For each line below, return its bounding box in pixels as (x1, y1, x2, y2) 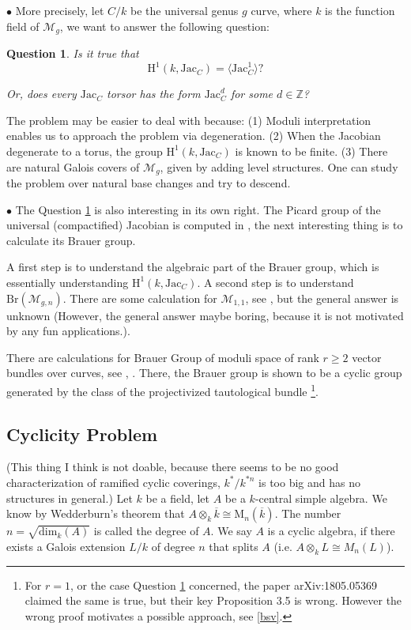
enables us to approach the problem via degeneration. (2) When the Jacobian (6, 127, 381, 144)
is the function (325, 2, 395, 18)
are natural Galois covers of (6, 158, 140, 175)
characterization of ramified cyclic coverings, (6, 473, 221, 490)
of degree (151, 538, 195, 554)
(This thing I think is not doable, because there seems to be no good (6, 458, 339, 475)
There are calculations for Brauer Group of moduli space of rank (6, 349, 319, 365)
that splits (209, 538, 258, 554)
